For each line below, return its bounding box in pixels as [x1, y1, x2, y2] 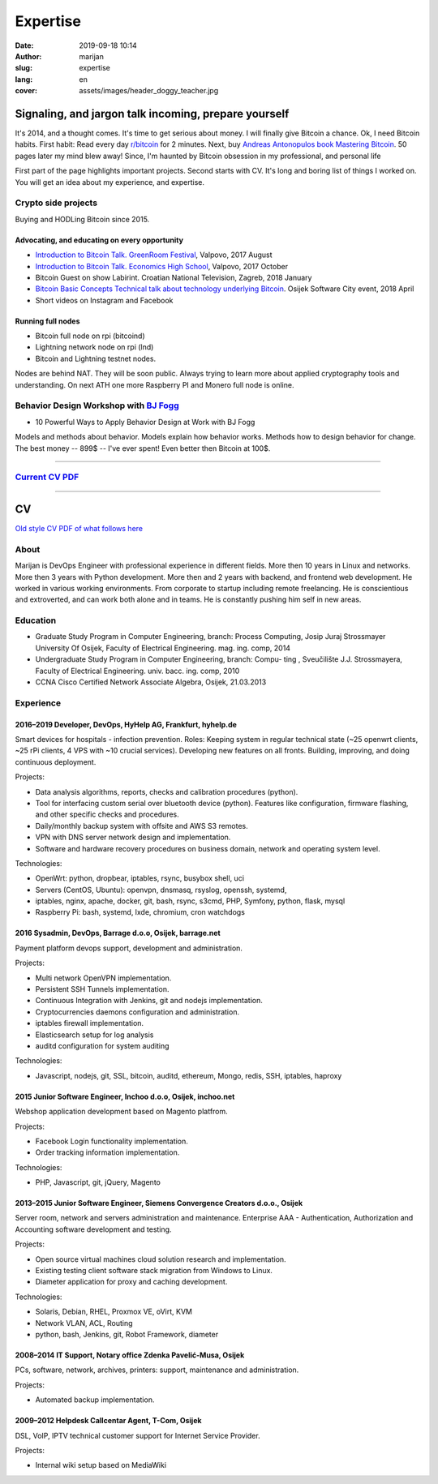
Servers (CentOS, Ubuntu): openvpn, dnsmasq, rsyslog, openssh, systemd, [35, 885, 287, 894]
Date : [15, 41, 34, 50]
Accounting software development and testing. [15, 1225, 172, 1234]
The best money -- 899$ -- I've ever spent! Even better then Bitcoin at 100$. [15, 443, 271, 453]
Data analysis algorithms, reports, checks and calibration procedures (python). [35, 787, 298, 796]
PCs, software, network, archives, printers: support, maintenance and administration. [15, 1365, 299, 1375]
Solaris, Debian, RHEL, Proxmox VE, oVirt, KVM [35, 1306, 192, 1317]
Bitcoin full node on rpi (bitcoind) [35, 331, 145, 341]
